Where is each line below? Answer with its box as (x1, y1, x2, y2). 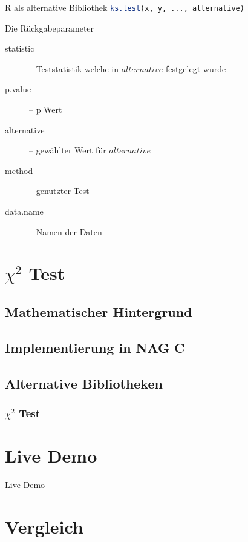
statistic (5, 42, 34, 55)
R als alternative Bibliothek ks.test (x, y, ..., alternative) (5, 1, 244, 13)
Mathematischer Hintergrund (5, 302, 192, 321)
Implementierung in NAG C (5, 338, 185, 356)
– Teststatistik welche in (29, 62, 119, 75)
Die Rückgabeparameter (5, 21, 94, 34)
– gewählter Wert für (29, 144, 106, 156)
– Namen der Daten (29, 225, 102, 238)
